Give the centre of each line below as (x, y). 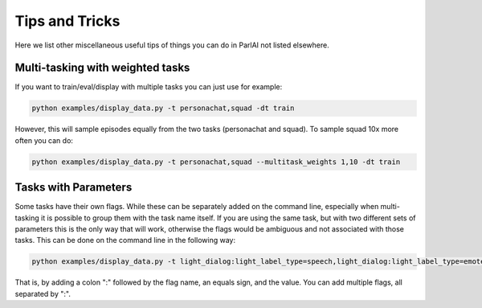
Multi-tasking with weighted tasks (102, 68)
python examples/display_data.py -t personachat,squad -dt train (163, 108)
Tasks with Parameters (74, 188)
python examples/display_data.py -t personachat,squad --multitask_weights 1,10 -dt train (216, 162)
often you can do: (44, 140)
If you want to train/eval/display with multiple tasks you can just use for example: (149, 87)
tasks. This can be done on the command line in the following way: (125, 240)
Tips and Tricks (67, 21)
